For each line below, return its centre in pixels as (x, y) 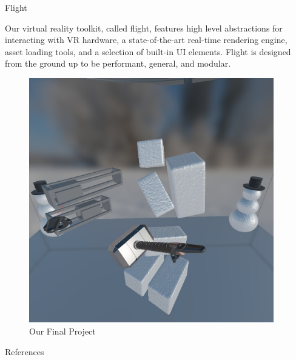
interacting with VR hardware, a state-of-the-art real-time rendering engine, (146, 40)
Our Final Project (62, 331)
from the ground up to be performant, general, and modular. (118, 63)
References (25, 351)
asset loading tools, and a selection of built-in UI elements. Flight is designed (148, 51)
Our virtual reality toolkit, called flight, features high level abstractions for (144, 28)
